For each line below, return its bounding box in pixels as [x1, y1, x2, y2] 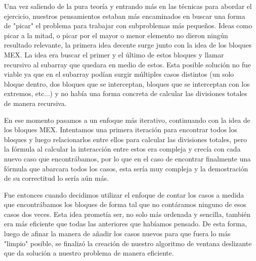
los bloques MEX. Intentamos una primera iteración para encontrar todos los [4, 124, 237, 135]
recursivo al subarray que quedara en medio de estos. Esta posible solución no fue [4, 59, 251, 69]
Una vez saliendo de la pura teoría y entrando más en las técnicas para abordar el [4, 1, 252, 11]
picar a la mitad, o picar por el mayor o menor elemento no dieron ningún [4, 30, 228, 40]
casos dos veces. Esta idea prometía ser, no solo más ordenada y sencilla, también [4, 209, 251, 219]
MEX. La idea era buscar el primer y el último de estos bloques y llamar [4, 49, 224, 59]
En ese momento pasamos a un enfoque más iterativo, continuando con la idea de [4, 114, 251, 125]
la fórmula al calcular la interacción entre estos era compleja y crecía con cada [4, 144, 241, 154]
